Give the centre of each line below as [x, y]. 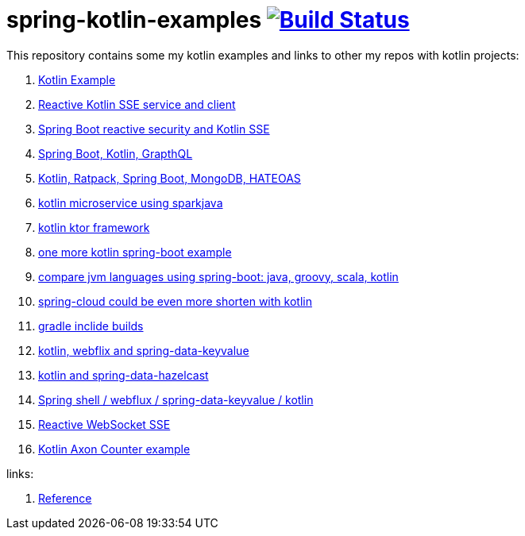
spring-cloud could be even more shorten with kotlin [175, 301]
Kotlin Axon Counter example [114, 449]
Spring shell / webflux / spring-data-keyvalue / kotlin [176, 399]
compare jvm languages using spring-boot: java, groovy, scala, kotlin [218, 276]
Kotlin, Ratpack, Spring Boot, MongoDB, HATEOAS [170, 178]
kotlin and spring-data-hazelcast [124, 375]
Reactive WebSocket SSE [104, 424]
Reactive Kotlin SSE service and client [137, 104]
